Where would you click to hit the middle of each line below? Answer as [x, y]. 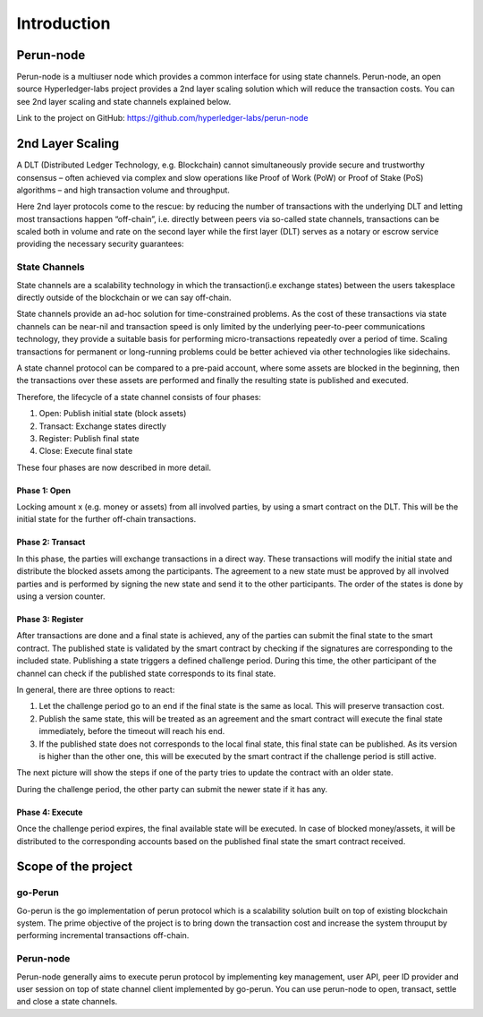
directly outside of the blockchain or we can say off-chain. [124, 298]
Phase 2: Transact [51, 543]
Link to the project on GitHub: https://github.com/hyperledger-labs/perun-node [162, 118]
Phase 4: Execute [50, 812]
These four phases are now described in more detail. [114, 467]
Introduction [64, 23]
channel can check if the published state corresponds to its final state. [146, 673]
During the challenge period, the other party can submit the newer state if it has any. [172, 789]
